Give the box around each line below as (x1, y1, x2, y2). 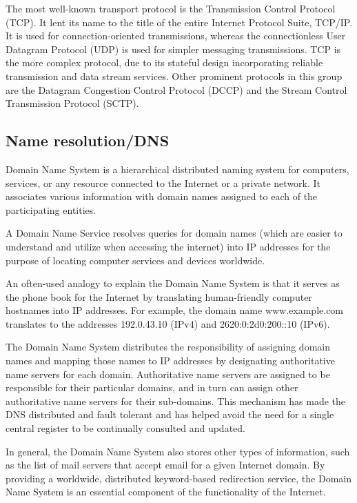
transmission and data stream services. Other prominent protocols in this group (6, 68, 343, 83)
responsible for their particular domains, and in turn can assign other (6, 380, 298, 395)
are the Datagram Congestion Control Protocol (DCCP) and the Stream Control (6, 82, 347, 97)
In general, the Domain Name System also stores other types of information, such (6, 444, 350, 458)
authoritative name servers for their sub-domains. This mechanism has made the (6, 393, 346, 408)
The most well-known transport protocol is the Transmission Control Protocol (6, 1, 336, 15)
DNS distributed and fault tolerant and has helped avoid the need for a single (6, 407, 334, 422)
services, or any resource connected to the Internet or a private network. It (6, 175, 321, 190)
